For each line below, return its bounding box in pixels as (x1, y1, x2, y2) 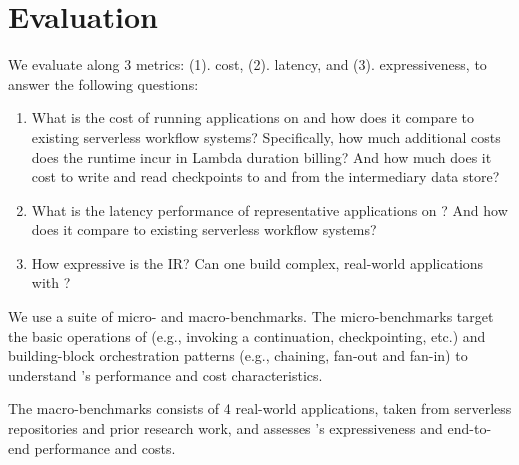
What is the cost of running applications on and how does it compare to (31, 107, 474, 128)
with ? (31, 272, 71, 293)
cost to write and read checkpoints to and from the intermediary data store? (31, 166, 500, 187)
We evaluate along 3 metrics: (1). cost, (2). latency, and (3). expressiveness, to (8, 54, 487, 75)
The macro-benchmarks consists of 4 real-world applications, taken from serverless (8, 398, 512, 419)
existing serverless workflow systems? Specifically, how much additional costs (31, 126, 501, 147)
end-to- (447, 418, 492, 439)
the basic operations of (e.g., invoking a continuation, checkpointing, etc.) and (8, 325, 486, 346)
